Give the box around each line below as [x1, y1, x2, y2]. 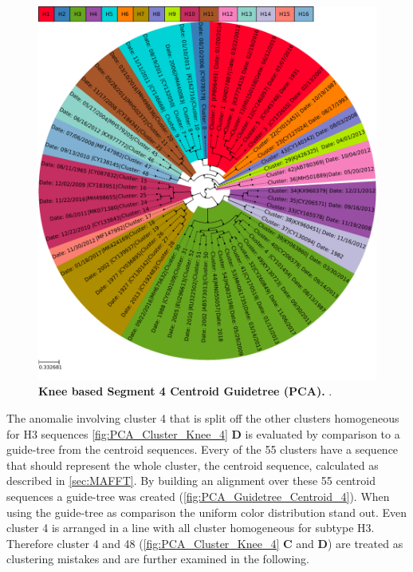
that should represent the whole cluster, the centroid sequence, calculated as [6, 456, 379, 473]
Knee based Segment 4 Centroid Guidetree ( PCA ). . [38, 383, 332, 399]
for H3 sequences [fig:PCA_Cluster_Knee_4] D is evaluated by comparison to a [6, 425, 400, 442]
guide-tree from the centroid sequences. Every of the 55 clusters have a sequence [6, 441, 399, 458]
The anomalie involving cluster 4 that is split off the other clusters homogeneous [6, 410, 399, 427]
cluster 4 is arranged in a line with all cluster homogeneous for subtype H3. [6, 519, 375, 536]
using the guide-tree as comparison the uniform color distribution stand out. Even [6, 503, 407, 520]
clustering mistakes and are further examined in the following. [6, 550, 309, 567]
